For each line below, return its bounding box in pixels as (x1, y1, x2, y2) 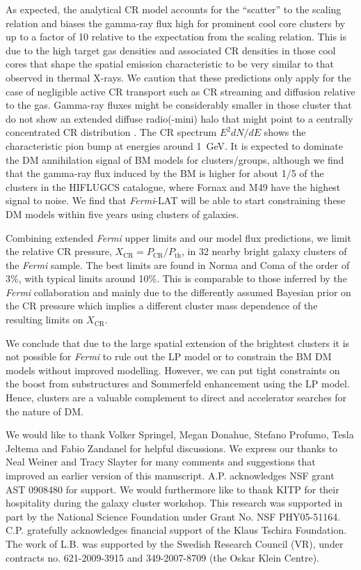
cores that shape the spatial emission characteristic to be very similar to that (6, 56, 335, 71)
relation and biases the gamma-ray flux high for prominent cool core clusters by (6, 15, 346, 30)
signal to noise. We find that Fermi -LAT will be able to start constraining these (6, 193, 346, 208)
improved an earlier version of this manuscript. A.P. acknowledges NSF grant (6, 468, 335, 482)
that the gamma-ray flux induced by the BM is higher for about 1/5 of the (6, 166, 324, 180)
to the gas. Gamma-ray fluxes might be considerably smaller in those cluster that (6, 98, 352, 112)
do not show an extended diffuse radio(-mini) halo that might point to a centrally (6, 111, 353, 125)
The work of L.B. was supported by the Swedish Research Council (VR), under (6, 536, 344, 550)
